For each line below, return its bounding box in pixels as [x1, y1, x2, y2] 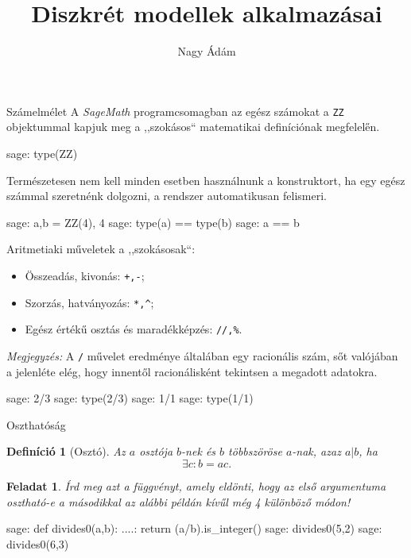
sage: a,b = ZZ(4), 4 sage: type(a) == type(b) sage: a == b [6, 214, 300, 230]
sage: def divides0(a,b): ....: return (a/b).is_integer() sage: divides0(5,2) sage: [6, 520, 382, 537]
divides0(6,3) [6, 535, 69, 552]
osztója [139, 443, 173, 460]
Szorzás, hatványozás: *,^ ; [25, 294, 154, 310]
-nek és [181, 443, 216, 460]
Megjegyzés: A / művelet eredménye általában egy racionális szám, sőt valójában [6, 347, 398, 364]
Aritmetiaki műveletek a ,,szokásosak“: [6, 241, 196, 257]
